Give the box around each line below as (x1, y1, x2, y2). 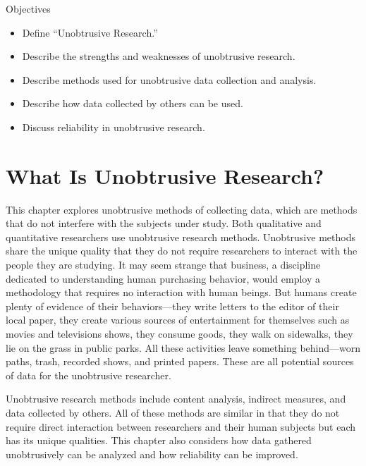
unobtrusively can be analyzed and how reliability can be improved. (6, 446, 298, 461)
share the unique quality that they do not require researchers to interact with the (6, 243, 358, 258)
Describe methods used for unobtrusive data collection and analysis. (22, 72, 317, 87)
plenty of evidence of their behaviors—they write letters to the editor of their (6, 298, 339, 313)
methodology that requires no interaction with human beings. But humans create (6, 285, 357, 300)
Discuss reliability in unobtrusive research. (22, 119, 205, 134)
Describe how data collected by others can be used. (22, 96, 243, 111)
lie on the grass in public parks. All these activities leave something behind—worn (6, 340, 361, 355)
